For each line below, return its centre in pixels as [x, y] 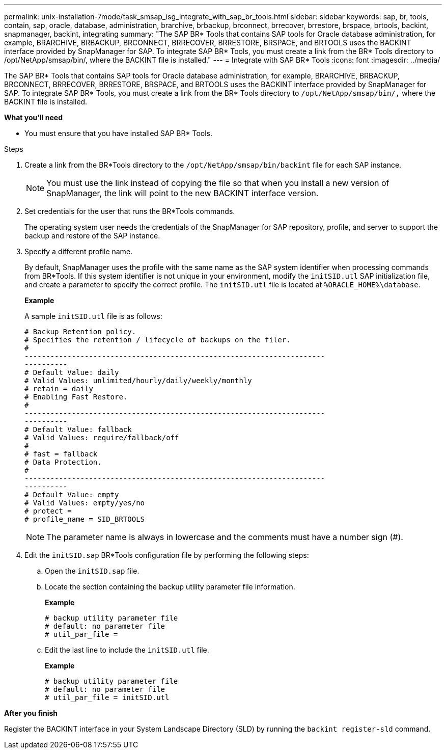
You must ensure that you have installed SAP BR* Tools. [119, 133]
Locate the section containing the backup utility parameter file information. [170, 587]
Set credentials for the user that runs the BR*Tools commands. [130, 211]
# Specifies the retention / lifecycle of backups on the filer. [158, 340]
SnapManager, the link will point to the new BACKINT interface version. [183, 193]
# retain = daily [59, 389]
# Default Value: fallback [78, 429]
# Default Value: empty [72, 495]
